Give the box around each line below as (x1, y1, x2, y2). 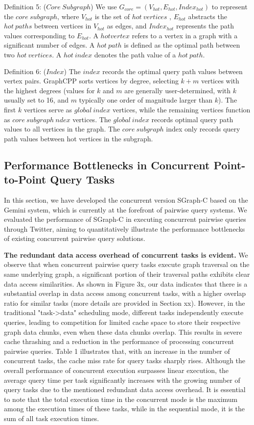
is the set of (94, 11, 130, 21)
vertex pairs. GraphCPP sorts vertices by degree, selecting (4, 76, 179, 86)
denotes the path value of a (94, 49, 176, 59)
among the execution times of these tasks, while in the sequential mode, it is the (4, 403, 245, 414)
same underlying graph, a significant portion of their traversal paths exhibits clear (4, 269, 250, 279)
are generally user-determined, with (124, 85, 231, 95)
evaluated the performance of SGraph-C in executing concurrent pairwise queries (4, 214, 246, 224)
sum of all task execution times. (4, 413, 99, 423)
